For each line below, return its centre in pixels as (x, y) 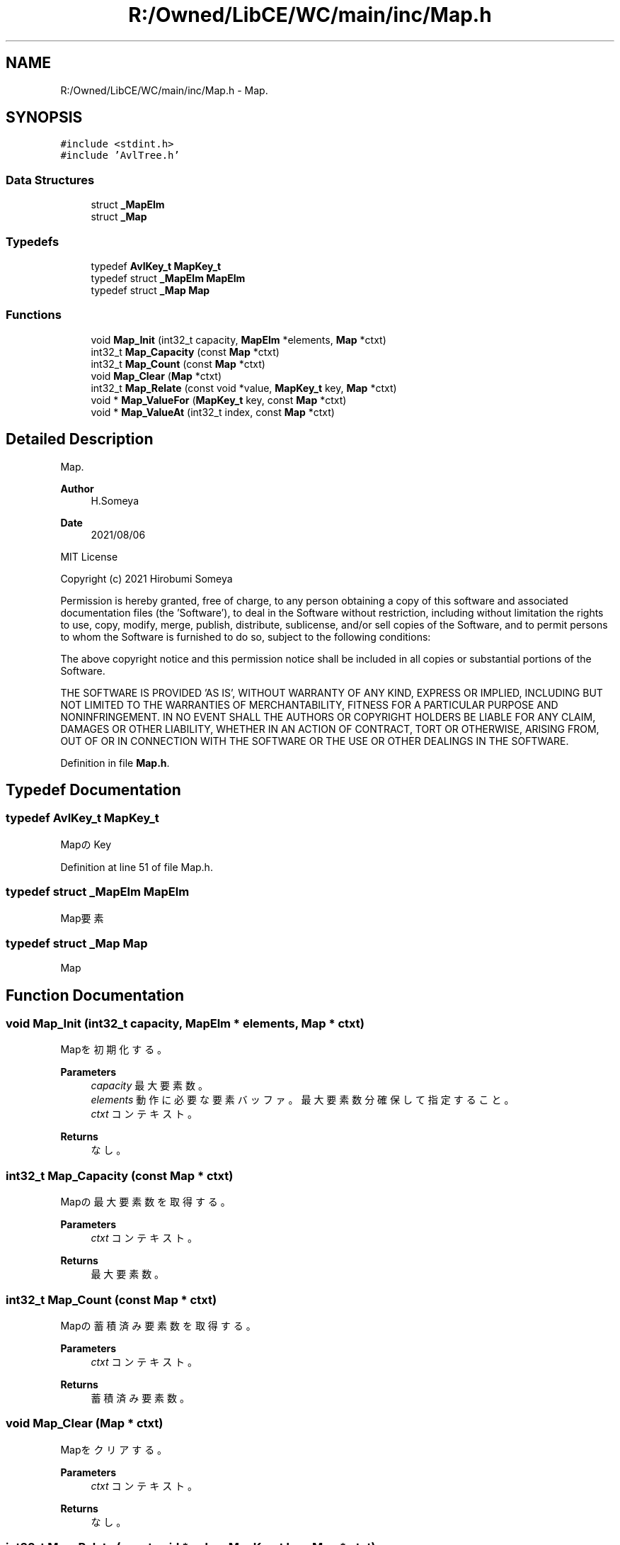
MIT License (89, 556)
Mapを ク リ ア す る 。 (114, 1449)
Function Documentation (95, 995)
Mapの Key (86, 844)
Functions (34, 315)
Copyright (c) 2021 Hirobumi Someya (147, 578)
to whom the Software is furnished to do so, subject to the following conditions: (246, 636)
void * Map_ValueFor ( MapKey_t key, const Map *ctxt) (219, 400)
